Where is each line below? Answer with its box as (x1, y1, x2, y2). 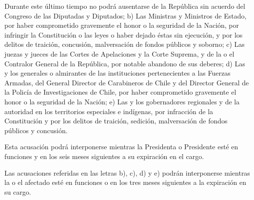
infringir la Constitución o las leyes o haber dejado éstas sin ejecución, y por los (4, 29, 243, 40)
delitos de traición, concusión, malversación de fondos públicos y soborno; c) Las (4, 39, 245, 49)
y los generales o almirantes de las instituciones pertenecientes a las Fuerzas (4, 68, 231, 78)
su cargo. (4, 186, 31, 197)
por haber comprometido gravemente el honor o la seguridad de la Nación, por (4, 20, 239, 30)
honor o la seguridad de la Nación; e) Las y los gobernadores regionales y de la (4, 96, 240, 106)
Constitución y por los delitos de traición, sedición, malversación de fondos (4, 116, 228, 126)
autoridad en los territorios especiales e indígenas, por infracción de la (4, 106, 214, 116)
